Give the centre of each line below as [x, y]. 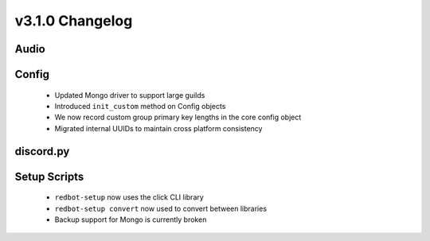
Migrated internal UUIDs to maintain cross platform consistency [158, 128]
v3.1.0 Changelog [74, 21]
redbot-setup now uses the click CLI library [129, 197]
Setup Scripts [49, 176]
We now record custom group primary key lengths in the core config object [178, 117]
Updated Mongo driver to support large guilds [130, 95]
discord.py [42, 151]
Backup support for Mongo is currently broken [131, 220]
